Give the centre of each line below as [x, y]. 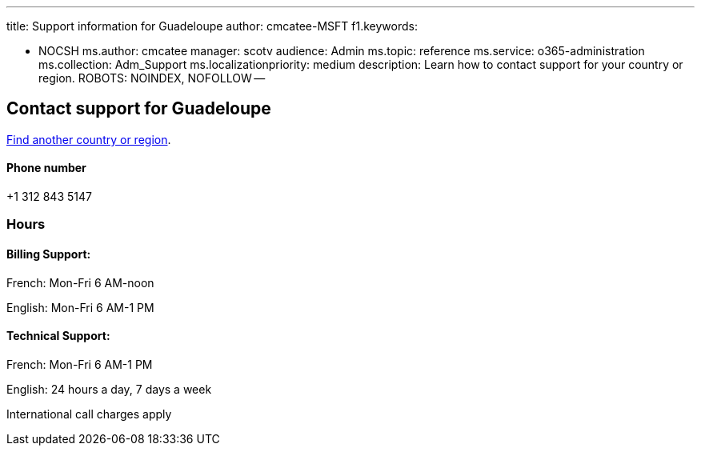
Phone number [46, 168]
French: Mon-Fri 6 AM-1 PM [80, 364]
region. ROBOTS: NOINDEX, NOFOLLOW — [152, 78]
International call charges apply [89, 414]
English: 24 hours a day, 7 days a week [109, 389]
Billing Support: [49, 254]
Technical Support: [58, 336]
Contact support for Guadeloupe [139, 109]
